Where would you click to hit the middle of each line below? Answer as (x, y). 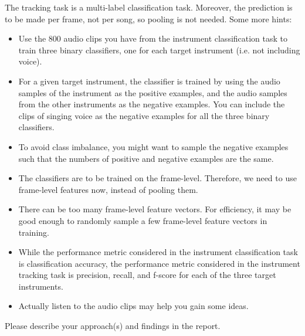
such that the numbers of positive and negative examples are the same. (146, 158)
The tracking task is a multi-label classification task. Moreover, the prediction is (149, 7)
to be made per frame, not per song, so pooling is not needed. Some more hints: (148, 18)
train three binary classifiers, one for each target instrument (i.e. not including (159, 50)
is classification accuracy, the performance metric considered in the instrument (159, 263)
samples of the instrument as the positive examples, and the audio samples (153, 92)
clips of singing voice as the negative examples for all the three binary (144, 115)
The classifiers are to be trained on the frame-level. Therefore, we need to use (157, 178)
